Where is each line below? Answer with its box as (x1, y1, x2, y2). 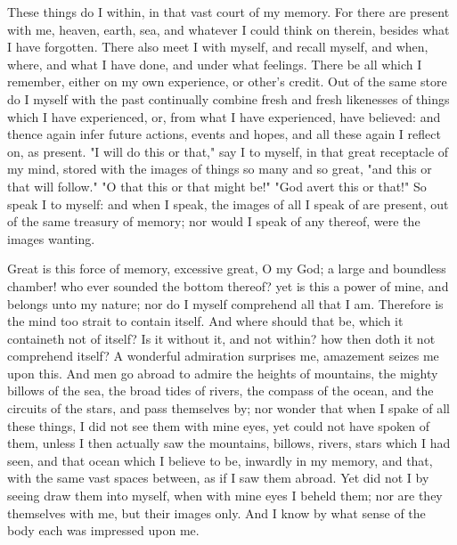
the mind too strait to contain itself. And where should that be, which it (7, 312, 404, 330)
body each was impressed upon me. (7, 521, 200, 540)
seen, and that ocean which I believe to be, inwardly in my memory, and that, (7, 451, 433, 469)
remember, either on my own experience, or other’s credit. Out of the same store (7, 72, 447, 91)
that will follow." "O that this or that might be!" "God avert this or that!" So (7, 176, 427, 195)
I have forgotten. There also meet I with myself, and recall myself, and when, (7, 37, 428, 56)
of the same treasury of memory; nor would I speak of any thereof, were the (7, 212, 420, 231)
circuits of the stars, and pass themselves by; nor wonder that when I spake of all (7, 399, 450, 418)
